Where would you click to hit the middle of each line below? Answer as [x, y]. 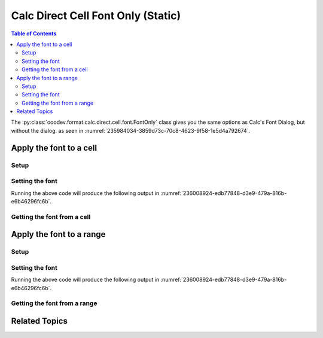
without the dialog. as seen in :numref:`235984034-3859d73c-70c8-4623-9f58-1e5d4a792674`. [131, 130]
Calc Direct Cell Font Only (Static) [96, 16]
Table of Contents [34, 34]
